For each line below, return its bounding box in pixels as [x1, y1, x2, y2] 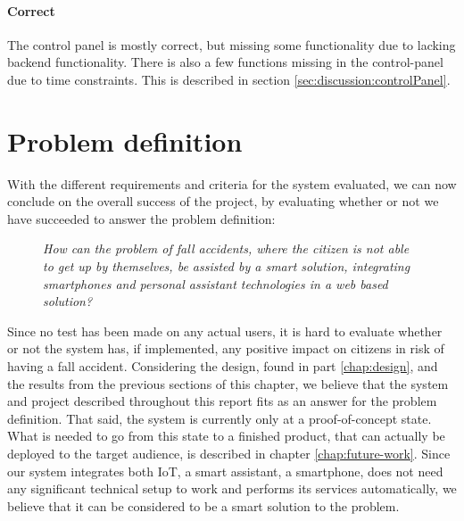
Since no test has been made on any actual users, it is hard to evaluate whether [7, 321, 443, 340]
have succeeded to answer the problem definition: [7, 209, 276, 227]
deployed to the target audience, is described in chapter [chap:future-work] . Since [7, 444, 451, 463]
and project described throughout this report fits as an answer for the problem [7, 392, 437, 410]
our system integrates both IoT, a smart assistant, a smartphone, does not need [7, 461, 443, 480]
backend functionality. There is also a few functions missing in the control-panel [7, 53, 443, 71]
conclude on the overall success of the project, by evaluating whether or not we [7, 192, 439, 211]
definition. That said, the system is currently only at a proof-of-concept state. [7, 409, 432, 427]
